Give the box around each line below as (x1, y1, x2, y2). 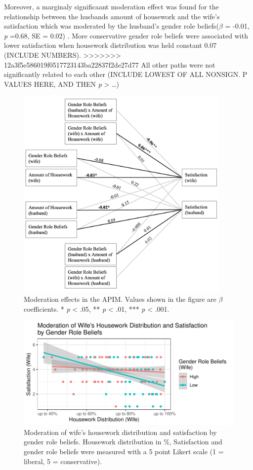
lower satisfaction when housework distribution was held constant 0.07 (4, 40, 217, 50)
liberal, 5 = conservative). (24, 456, 102, 466)
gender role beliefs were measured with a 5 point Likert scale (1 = (24, 446, 224, 456)
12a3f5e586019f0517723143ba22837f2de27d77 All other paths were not (4, 59, 215, 70)
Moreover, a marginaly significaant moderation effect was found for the (4, 1, 219, 11)
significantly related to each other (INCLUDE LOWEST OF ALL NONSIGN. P (4, 69, 248, 79)
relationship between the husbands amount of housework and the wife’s (4, 11, 220, 21)
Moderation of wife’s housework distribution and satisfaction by (24, 427, 217, 437)
